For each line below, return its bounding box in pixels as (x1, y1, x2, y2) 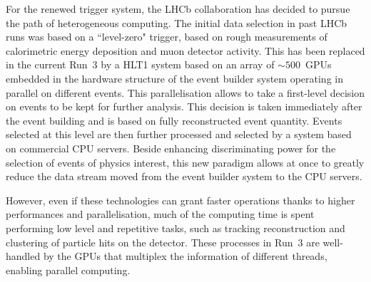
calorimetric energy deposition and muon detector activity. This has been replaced (6, 43, 365, 58)
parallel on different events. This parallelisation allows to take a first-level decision (6, 85, 365, 100)
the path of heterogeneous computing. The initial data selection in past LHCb (6, 15, 347, 30)
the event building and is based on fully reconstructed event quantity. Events (6, 113, 342, 127)
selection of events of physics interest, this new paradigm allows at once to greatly (6, 155, 365, 169)
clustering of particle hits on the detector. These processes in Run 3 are (6, 234, 320, 249)
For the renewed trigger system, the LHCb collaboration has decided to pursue (6, 1, 350, 16)
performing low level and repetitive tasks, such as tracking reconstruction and (6, 220, 345, 235)
